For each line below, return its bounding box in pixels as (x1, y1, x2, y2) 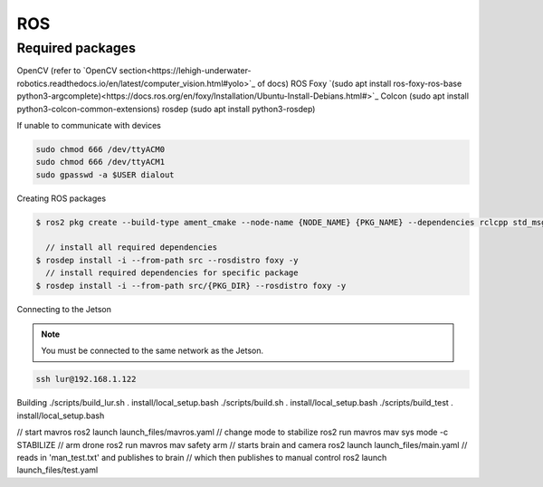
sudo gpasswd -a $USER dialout (35, 169, 176, 180)
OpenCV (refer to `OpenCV (16, 65, 118, 76)
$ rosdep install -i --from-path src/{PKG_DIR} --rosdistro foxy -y (35, 281, 347, 291)
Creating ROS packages (16, 193, 107, 204)
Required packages (16, 40, 136, 56)
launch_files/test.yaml (16, 464, 99, 475)
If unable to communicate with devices (16, 119, 162, 130)
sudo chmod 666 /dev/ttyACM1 (35, 157, 166, 167)
